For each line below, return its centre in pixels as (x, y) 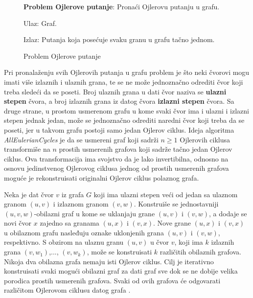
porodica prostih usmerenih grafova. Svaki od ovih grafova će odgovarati (112, 280)
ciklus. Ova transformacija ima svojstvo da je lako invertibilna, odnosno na (116, 158)
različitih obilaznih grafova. (200, 252)
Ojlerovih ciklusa (205, 139)
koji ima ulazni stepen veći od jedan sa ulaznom (166, 194)
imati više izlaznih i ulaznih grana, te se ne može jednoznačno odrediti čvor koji (124, 81)
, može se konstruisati (119, 252)
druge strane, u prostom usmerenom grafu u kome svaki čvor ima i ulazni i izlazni (127, 110)
